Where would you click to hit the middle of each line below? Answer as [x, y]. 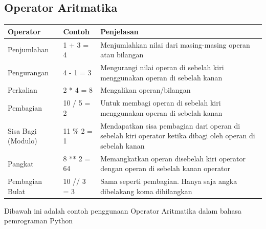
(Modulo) [23, 141]
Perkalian [23, 90]
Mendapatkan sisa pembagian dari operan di [170, 125]
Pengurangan [28, 72]
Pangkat [21, 163]
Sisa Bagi [22, 130]
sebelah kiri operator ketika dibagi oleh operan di [178, 136]
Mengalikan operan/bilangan [146, 90]
